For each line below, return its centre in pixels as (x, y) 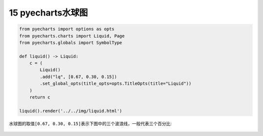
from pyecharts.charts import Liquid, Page (72, 36)
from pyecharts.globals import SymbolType (71, 42)
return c (40, 97)
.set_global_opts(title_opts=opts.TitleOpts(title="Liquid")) (116, 84)
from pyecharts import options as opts (67, 29)
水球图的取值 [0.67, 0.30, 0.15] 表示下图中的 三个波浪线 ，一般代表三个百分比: (90, 123)
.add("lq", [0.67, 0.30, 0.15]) (78, 77)
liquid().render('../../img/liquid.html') (71, 111)
